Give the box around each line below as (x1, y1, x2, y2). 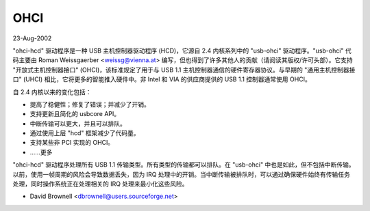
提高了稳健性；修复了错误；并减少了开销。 (29, 100, 150, 109)
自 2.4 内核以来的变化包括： (12, 87, 92, 96)
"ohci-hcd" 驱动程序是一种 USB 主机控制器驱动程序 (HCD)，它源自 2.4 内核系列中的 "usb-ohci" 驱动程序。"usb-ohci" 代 (12, 46, 352, 55)
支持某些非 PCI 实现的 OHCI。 (29, 139, 114, 147)
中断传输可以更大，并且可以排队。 (29, 119, 126, 128)
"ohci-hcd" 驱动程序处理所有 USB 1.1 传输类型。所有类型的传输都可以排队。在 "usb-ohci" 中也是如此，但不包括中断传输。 (12, 160, 356, 169)
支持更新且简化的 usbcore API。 (29, 110, 121, 118)
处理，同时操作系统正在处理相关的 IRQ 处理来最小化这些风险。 (12, 180, 188, 188)
